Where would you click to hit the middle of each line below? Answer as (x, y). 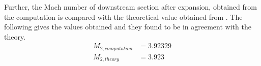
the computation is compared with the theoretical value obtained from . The (123, 16)
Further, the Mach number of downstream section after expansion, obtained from (130, 7)
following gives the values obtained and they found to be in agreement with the (128, 27)
